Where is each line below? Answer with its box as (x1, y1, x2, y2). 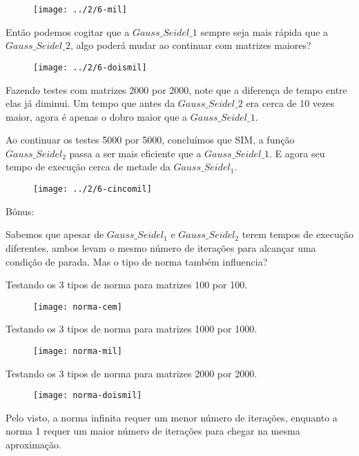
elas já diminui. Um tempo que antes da (6, 96, 175, 110)
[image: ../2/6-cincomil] (33, 184, 152, 195)
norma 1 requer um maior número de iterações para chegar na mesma (6, 424, 300, 438)
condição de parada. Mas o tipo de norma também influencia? (6, 254, 268, 268)
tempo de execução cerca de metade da (6, 159, 171, 174)
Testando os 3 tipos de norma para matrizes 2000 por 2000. (6, 366, 258, 380)
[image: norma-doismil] (33, 390, 142, 401)
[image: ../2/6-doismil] (33, 62, 147, 72)
